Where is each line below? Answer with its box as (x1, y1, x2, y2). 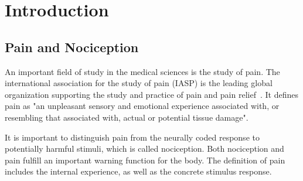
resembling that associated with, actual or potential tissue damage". (5, 111, 248, 123)
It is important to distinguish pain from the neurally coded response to (5, 131, 260, 143)
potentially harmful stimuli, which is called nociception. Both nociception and (5, 142, 284, 155)
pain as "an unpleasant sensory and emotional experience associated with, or (5, 100, 280, 112)
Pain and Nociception (5, 37, 139, 56)
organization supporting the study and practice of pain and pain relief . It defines (5, 88, 298, 100)
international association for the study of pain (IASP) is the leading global (5, 77, 273, 89)
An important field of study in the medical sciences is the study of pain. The (5, 65, 280, 77)
